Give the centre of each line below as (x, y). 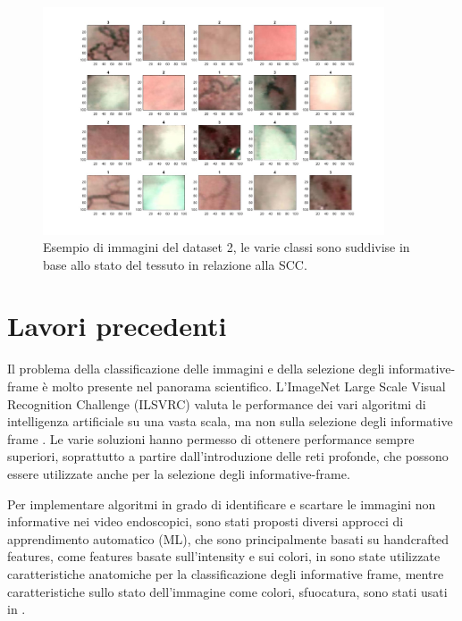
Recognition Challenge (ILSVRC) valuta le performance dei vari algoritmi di (217, 403)
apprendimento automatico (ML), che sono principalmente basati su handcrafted (228, 538)
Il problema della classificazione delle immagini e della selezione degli (196, 369)
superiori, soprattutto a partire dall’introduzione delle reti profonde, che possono (228, 456)
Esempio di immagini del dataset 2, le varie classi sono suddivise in (227, 247)
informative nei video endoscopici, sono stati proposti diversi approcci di (206, 521)
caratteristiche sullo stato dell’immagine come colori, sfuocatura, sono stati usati (227, 591)
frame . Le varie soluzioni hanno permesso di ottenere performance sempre (211, 438)
